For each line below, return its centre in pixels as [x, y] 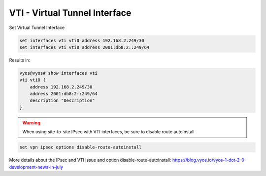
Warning [31, 122]
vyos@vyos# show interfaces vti [59, 73]
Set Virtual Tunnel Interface [37, 28]
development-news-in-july [36, 167]
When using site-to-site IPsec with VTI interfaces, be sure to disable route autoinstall [108, 132]
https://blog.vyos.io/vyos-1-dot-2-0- [209, 160]
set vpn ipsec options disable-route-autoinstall [81, 147]
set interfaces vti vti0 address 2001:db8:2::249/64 [84, 47]
